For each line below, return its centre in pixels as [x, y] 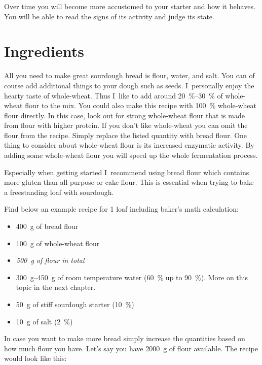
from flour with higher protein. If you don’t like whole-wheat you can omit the [126, 125]
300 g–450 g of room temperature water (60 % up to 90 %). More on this [132, 277]
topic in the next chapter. [56, 287]
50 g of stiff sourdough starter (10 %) [75, 304]
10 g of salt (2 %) [44, 321]
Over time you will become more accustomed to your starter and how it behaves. [130, 6]
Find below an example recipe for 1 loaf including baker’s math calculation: [121, 209]
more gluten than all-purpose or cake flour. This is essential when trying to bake [129, 182]
